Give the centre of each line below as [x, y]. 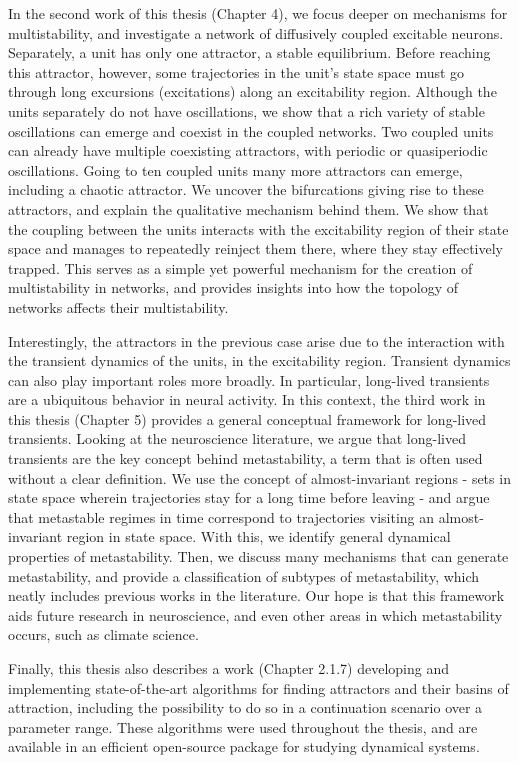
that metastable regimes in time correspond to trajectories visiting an [221, 516]
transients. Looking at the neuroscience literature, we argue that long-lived [237, 438]
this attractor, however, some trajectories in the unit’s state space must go [236, 71]
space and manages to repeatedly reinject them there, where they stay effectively [255, 248]
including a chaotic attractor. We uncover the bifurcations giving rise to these [246, 189]
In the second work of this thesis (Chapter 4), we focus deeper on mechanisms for [258, 13]
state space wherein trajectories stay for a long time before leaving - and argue [249, 497]
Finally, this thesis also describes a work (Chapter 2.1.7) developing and [229, 668]
